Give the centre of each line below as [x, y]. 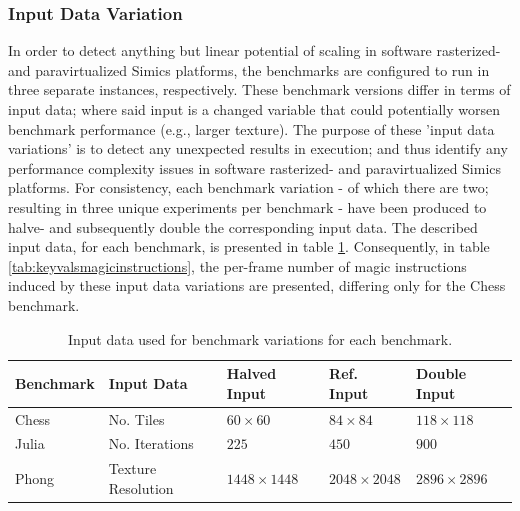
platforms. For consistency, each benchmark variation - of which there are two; [248, 187]
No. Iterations [151, 443]
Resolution [141, 487]
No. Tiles [136, 418]
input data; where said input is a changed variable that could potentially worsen [254, 109]
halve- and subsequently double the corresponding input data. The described [243, 226]
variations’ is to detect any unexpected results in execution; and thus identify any [258, 148]
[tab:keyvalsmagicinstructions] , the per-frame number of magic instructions [237, 265]
